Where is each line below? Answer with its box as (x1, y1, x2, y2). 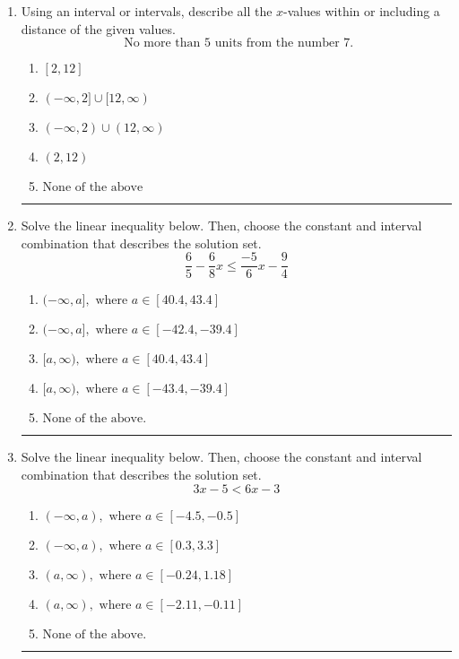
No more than (124, 37, 201, 50)
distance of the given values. (21, 19, 176, 38)
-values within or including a (283, 2, 440, 20)
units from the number (214, 37, 340, 50)
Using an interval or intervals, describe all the (21, 2, 273, 20)
